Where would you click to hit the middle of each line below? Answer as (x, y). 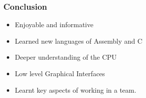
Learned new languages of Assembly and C (79, 41)
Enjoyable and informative (54, 24)
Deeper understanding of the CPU (66, 57)
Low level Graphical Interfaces (60, 73)
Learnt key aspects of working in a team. (75, 90)
